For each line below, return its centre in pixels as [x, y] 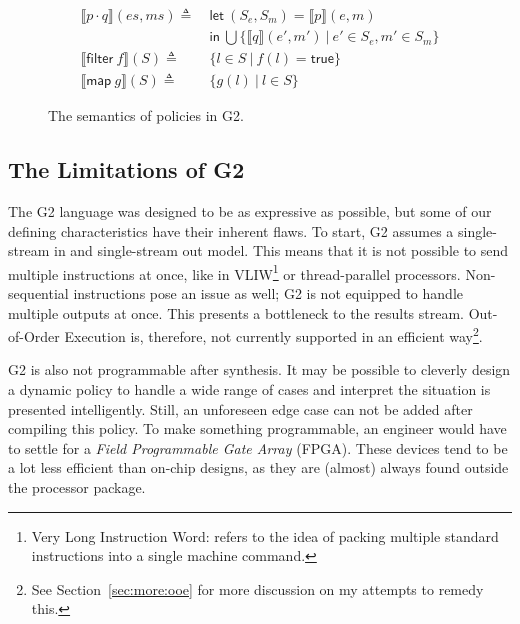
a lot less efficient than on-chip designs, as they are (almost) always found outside [258, 467]
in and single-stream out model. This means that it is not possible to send [281, 250]
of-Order [34, 335]
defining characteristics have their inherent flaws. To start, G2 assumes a [231, 230]
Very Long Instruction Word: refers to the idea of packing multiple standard [265, 535]
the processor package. [77, 486]
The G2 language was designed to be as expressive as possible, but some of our [250, 210]
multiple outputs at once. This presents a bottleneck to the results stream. [236, 312]
